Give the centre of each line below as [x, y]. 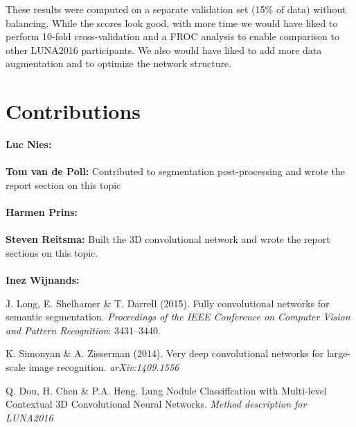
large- [339, 353]
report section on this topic [63, 184]
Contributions [73, 111]
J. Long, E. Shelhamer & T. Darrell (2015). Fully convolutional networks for [168, 303]
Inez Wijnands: [43, 280]
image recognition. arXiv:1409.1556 [104, 367]
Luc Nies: [29, 144]
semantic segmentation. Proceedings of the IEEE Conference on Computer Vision [178, 317]
